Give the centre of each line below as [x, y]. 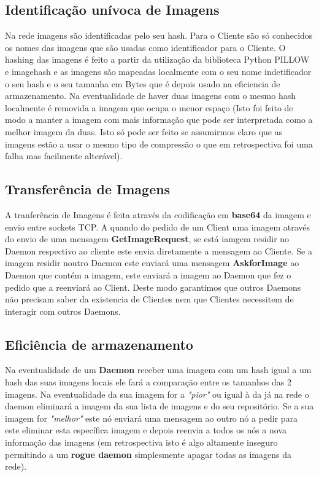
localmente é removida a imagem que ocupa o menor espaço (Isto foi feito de [149, 107]
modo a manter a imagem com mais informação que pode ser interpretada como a [159, 120]
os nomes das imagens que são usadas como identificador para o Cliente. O [145, 47]
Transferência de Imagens [88, 189]
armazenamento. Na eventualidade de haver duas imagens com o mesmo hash [150, 96]
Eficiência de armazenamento [99, 344]
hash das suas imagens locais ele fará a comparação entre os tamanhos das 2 [148, 382]
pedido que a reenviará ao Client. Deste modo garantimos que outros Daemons [153, 287]
